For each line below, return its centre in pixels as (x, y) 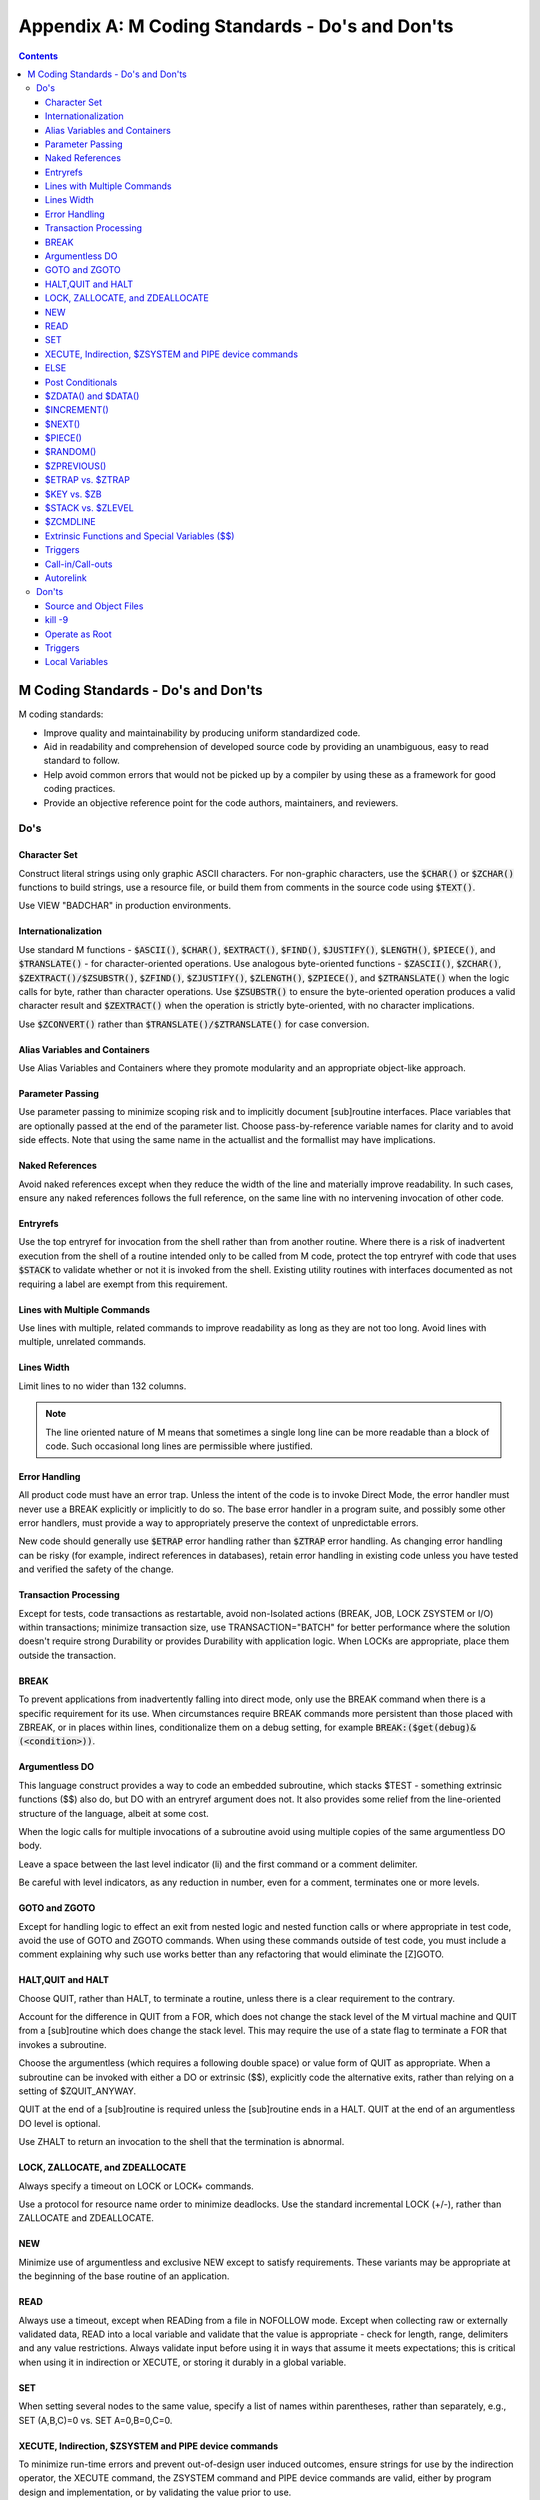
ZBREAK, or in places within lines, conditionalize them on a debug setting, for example (196, 1727)
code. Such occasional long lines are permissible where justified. (179, 1446)
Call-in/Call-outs (79, 564)
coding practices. (79, 789)
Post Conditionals (81, 382)
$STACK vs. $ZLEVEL (89, 508)
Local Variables (77, 662)
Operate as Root (78, 634)
